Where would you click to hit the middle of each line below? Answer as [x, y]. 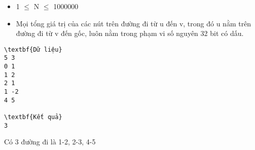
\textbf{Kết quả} [33, 117]
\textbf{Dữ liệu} [33, 49]
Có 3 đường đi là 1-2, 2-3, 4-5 [50, 142]
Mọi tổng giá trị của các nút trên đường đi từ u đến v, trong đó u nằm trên [134, 23]
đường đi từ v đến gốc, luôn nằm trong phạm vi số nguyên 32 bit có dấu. [130, 33]
